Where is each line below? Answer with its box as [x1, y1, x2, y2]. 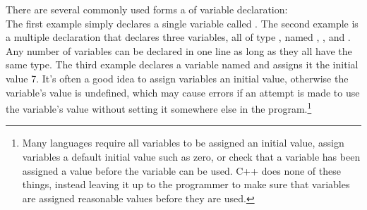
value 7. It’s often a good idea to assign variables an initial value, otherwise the [6, 70, 349, 85]
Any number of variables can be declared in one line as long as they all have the [6, 43, 352, 58]
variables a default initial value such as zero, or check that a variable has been [22, 149, 361, 163]
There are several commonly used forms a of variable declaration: [6, 2, 288, 16]
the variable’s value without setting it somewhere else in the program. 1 [6, 99, 312, 116]
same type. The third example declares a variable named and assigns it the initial [6, 57, 359, 72]
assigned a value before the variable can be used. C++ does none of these [22, 163, 341, 178]
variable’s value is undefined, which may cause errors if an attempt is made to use [6, 85, 360, 99]
